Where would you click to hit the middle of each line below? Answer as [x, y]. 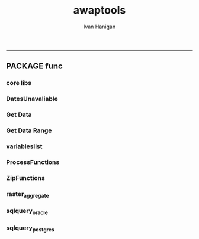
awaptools [99, 10]
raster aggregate [28, 194]
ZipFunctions [26, 178]
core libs [19, 83]
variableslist [24, 146]
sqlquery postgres [30, 228]
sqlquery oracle [27, 211]
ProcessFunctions [33, 162]
